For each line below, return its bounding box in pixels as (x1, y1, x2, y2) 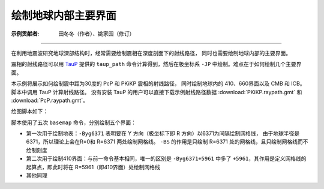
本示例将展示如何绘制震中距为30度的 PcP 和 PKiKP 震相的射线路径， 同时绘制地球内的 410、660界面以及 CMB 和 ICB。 (11, 80, 305, 87)
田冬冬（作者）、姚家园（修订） (58, 30, 135, 37)
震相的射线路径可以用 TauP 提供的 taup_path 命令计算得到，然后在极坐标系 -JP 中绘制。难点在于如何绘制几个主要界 (11, 61, 302, 68)
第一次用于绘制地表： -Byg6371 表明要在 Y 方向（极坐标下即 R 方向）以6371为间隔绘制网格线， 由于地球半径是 (26, 130, 300, 137)
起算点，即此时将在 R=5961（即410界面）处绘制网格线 (26, 163, 160, 170)
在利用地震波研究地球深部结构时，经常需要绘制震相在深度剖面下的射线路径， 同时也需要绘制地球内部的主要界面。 (11, 49, 291, 56)
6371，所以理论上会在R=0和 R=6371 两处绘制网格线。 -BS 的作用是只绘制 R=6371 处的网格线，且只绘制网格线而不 (26, 138, 308, 145)
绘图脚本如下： (11, 108, 48, 115)
